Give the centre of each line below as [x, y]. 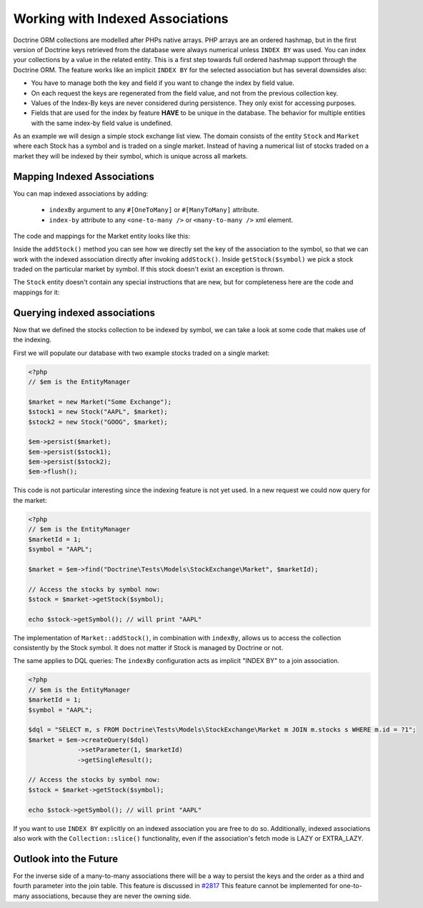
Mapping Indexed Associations [84, 176]
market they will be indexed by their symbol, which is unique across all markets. [130, 156]
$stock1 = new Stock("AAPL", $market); [98, 412]
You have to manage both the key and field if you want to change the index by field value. [163, 83]
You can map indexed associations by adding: [81, 194]
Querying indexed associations [84, 313]
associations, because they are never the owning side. [111, 896]
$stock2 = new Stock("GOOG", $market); [98, 422]
